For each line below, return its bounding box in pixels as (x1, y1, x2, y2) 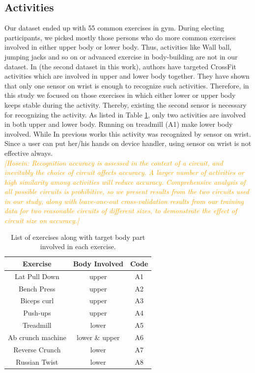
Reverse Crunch (13, 344, 61, 354)
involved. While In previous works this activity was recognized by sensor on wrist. (4, 128, 251, 139)
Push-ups (23, 308, 51, 318)
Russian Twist (16, 356, 58, 367)
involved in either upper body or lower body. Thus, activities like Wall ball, (4, 42, 231, 52)
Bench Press (19, 283, 56, 293)
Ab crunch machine (8, 332, 66, 342)
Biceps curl (20, 295, 54, 306)
